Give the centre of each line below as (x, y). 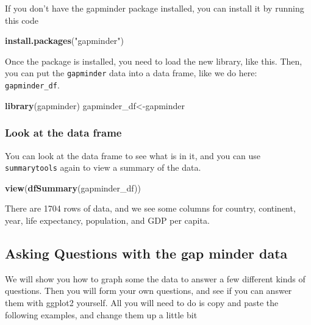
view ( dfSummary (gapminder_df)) (73, 187)
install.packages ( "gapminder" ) (64, 41)
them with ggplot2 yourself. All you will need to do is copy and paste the (142, 302)
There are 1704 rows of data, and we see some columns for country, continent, (150, 208)
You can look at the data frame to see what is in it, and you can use (133, 155)
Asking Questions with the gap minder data (146, 253)
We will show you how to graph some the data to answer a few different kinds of (155, 278)
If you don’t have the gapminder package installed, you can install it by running (155, 8)
